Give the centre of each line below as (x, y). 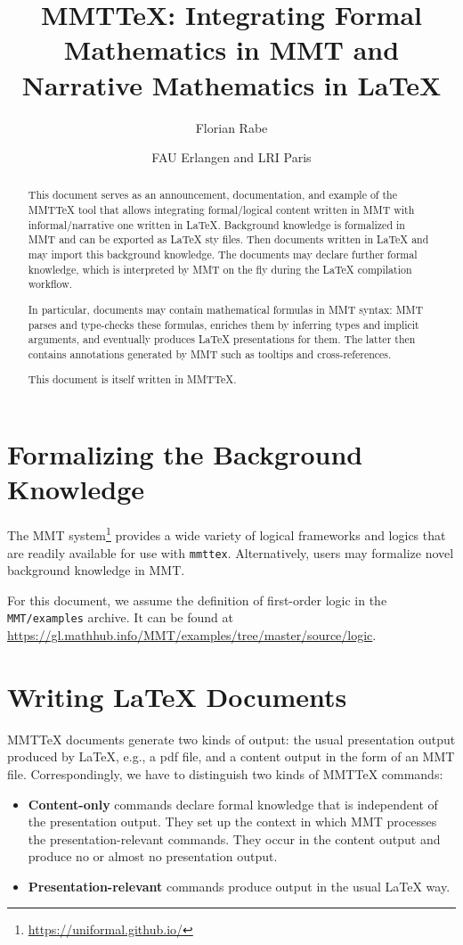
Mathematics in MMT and (231, 49)
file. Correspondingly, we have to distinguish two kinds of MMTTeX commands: (225, 773)
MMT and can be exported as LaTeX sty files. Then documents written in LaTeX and (228, 239)
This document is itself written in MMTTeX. (132, 379)
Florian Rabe (231, 127)
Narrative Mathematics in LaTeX (231, 84)
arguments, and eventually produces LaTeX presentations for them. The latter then (222, 339)
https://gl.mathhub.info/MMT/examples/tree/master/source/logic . (192, 635)
